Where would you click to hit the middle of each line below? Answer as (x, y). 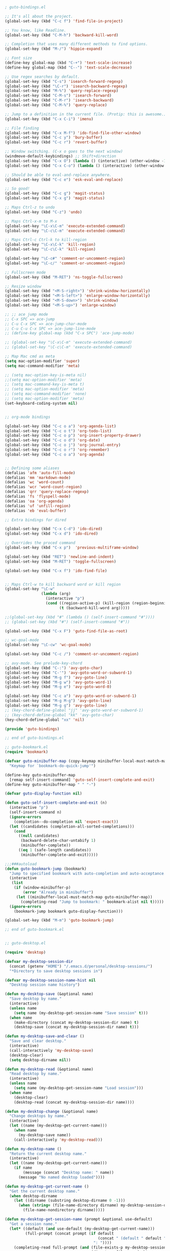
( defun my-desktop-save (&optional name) (49, 994)
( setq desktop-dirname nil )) (40, 1060)
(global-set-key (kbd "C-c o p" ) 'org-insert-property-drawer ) (73, 436)
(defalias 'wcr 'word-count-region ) (43, 487)
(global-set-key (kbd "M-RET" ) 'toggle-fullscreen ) (60, 561)
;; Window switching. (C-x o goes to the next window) (64, 151)
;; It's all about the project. (39, 16)
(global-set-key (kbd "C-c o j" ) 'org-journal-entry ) (63, 445)
